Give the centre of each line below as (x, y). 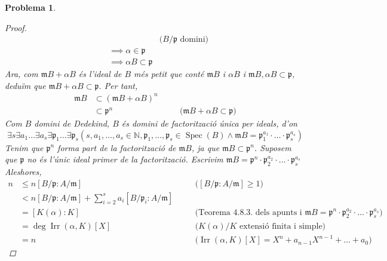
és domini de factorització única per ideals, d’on (209, 123)
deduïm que (25, 85)
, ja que (205, 147)
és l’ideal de (100, 74)
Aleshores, (23, 172)
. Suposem (273, 147)
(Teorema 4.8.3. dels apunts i (248, 212)
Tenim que (24, 147)
